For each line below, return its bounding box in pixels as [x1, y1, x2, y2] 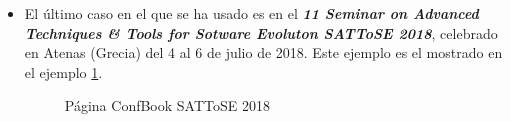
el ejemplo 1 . [24, 61, 103, 82]
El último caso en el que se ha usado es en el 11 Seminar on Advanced [24, 3, 479, 23]
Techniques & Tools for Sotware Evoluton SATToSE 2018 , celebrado [24, 22, 498, 43]
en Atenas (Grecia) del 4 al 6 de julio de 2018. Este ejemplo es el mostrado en [24, 42, 503, 63]
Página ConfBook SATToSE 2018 [64, 95, 270, 116]
